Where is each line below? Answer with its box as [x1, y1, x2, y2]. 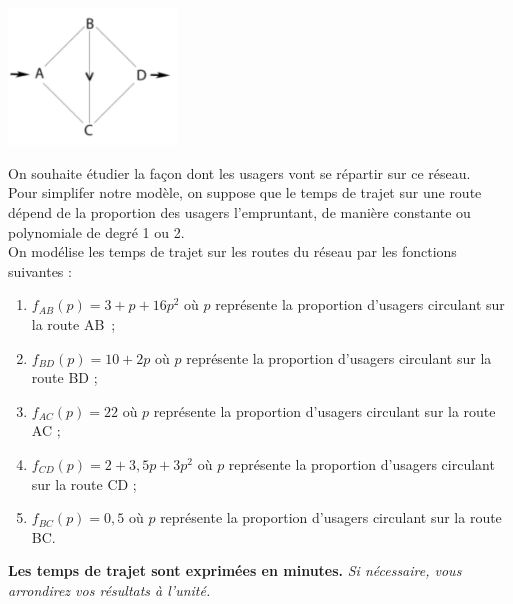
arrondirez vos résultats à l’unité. [8, 579, 211, 600]
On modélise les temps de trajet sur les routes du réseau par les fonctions [8, 241, 457, 262]
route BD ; [31, 367, 98, 388]
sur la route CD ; [31, 473, 137, 494]
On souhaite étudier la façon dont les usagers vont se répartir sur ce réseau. [8, 162, 471, 183]
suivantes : [8, 260, 72, 281]
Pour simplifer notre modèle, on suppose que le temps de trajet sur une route [8, 182, 482, 203]
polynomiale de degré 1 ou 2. [8, 221, 185, 242]
